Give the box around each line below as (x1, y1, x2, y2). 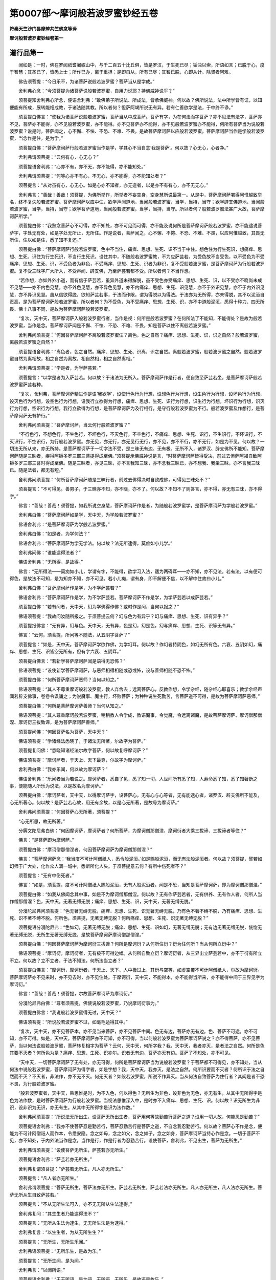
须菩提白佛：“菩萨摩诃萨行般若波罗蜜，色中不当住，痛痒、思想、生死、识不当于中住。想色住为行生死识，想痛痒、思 (18, 246, 263, 252)
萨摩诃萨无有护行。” (9, 412, 50, 418)
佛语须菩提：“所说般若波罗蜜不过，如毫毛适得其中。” (18, 1019, 128, 1025)
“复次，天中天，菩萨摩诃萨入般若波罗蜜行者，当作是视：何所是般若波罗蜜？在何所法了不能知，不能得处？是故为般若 (18, 315, 263, 321)
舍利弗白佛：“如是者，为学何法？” (18, 530, 90, 537)
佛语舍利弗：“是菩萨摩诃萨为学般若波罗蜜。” (18, 521, 110, 527)
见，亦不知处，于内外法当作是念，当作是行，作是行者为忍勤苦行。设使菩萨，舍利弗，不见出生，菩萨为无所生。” (9, 1137, 242, 1144)
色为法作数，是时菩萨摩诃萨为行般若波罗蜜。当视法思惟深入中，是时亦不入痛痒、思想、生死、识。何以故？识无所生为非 (9, 1097, 260, 1103)
